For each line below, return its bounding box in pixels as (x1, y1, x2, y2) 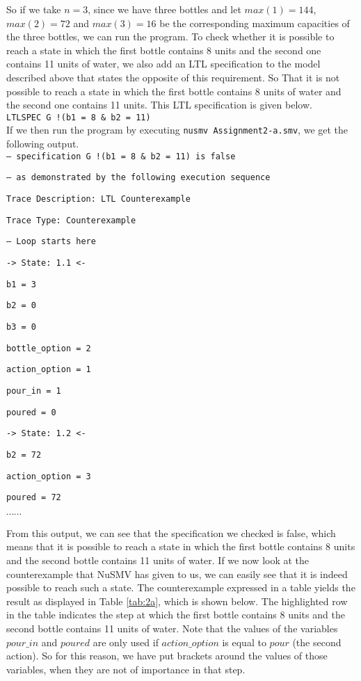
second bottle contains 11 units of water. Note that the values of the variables (6, 620, 338, 635)
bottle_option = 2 (6, 343, 91, 353)
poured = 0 (6, 407, 56, 417)
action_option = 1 (6, 364, 91, 375)
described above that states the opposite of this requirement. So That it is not (6, 70, 340, 84)
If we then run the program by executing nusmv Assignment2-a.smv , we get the (6, 122, 348, 137)
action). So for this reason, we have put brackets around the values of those (6, 648, 328, 663)
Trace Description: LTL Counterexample (6, 193, 191, 204)
